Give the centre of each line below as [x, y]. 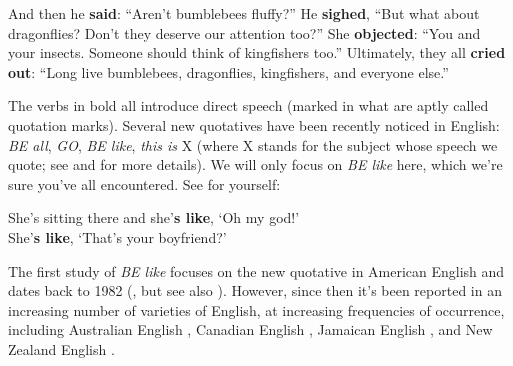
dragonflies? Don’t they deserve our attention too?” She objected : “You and [244, 32]
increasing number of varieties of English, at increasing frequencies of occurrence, [256, 309]
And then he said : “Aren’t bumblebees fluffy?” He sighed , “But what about [244, 13]
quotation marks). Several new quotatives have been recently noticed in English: [254, 124]
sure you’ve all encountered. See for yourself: [144, 183]
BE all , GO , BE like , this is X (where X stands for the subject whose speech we [253, 144]
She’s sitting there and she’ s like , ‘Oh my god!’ [154, 217]
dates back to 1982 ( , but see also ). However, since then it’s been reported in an [255, 290]
